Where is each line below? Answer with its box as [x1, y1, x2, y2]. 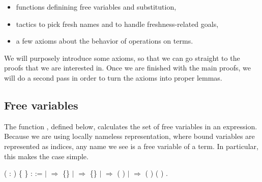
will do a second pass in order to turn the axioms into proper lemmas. [4, 72, 222, 83]
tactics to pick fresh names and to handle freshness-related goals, [16, 18, 219, 29]
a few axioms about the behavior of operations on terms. [16, 35, 193, 46]
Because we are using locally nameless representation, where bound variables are [4, 131, 255, 141]
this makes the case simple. [4, 151, 89, 161]
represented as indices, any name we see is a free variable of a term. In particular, [4, 140, 258, 151]
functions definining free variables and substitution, [16, 2, 177, 12]
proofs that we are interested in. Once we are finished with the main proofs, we [4, 62, 251, 73]
